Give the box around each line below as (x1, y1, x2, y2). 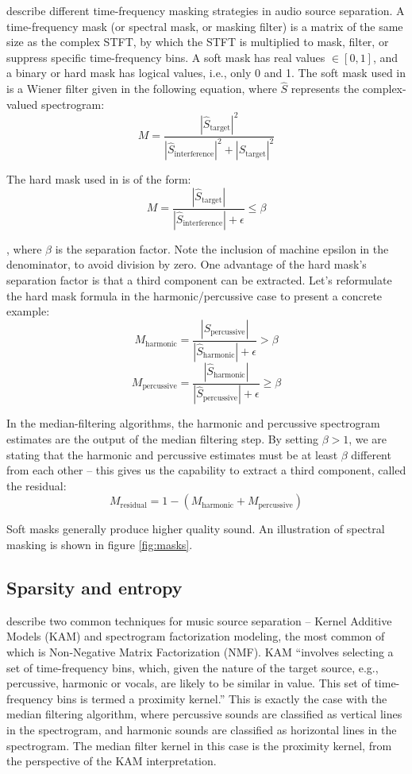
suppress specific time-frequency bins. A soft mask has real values (6, 48, 325, 65)
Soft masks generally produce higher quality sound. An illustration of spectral (6, 521, 385, 537)
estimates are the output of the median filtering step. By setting (6, 431, 318, 447)
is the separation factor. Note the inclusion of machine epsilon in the (55, 240, 389, 257)
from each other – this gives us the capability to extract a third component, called (6, 462, 406, 478)
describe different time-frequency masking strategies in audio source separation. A (6, 2, 405, 18)
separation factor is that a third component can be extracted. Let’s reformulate (6, 271, 392, 288)
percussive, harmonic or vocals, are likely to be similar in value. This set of (6, 675, 371, 691)
